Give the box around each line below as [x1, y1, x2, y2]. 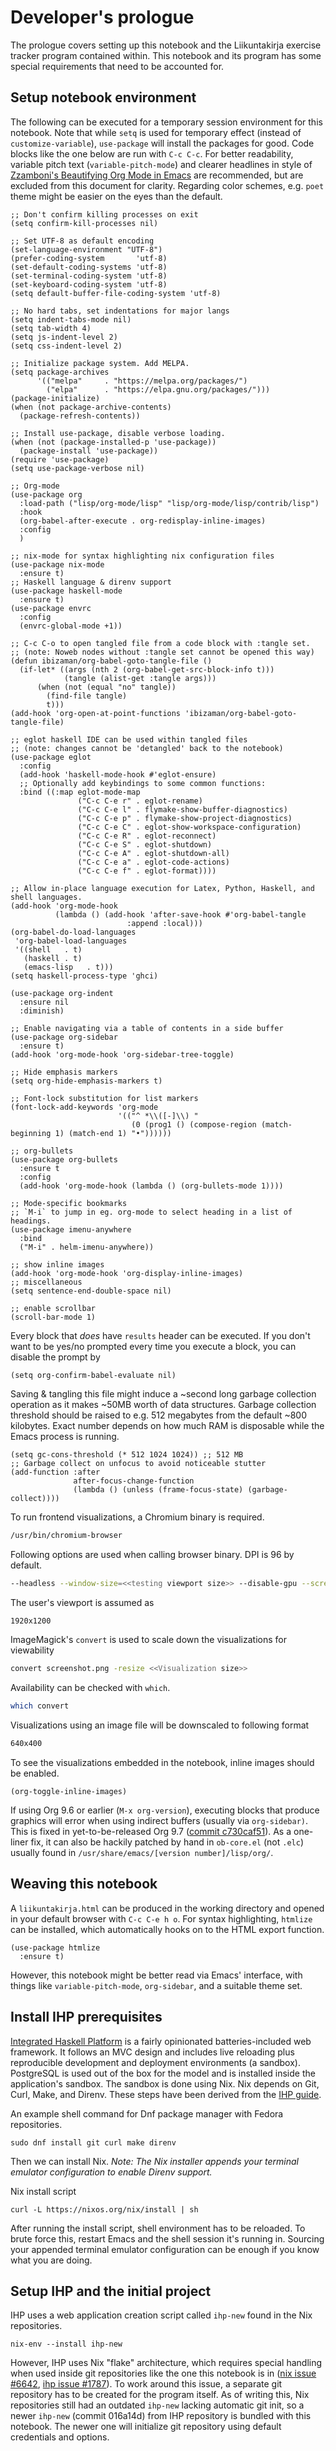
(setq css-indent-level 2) [10, 341, 123, 351]
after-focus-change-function [73, 1476, 195, 1486]
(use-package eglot [10, 752, 92, 762]
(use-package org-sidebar [10, 1032, 118, 1042]
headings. [10, 1216, 52, 1226]
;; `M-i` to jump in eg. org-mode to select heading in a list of [10, 1207, 293, 1217]
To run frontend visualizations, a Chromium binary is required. [10, 1511, 265, 1523]
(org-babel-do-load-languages [10, 927, 137, 937]
